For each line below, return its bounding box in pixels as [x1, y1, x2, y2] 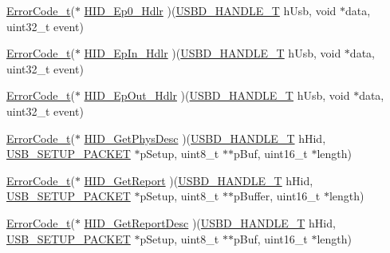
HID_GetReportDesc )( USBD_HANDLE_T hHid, [84, 214, 336, 231]
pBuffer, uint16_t [233, 188, 321, 204]
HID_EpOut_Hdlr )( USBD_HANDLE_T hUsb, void [84, 87, 350, 104]
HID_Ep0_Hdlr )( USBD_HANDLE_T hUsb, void [84, 2, 337, 18]
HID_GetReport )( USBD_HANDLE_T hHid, [84, 172, 313, 188]
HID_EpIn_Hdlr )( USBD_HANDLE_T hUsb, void [84, 45, 341, 61]
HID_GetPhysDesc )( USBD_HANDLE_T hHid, [84, 129, 326, 146]
